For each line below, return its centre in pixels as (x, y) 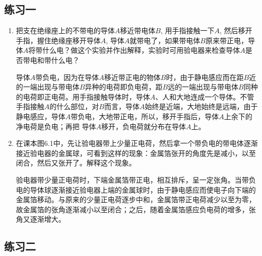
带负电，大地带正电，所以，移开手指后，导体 (145, 116)
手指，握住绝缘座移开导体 (58, 40)
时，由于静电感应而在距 (205, 77)
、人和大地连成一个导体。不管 (205, 96)
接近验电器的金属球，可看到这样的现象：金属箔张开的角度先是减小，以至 (136, 153)
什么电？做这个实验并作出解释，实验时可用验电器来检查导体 (141, 50)
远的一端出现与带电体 (203, 87)
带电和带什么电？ (51, 60)
